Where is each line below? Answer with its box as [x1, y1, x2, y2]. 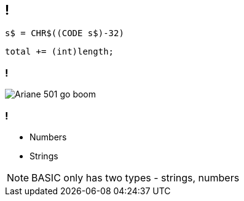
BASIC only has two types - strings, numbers [31, 171, 240, 184]
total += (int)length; [5, 47, 114, 57]
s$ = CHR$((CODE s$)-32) [5, 28, 124, 39]
